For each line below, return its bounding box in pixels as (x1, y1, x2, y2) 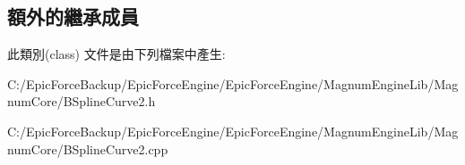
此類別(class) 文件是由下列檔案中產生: (7, 45, 226, 63)
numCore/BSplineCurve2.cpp (7, 139, 168, 158)
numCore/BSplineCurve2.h (7, 92, 156, 111)
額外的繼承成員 (7, 3, 139, 30)
